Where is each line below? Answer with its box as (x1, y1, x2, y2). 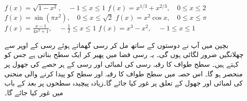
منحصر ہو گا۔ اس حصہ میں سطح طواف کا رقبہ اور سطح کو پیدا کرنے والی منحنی (4, 68, 243, 78)
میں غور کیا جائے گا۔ (4, 87, 63, 97)
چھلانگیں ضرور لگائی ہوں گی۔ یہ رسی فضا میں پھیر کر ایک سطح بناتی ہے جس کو (4, 49, 244, 59)
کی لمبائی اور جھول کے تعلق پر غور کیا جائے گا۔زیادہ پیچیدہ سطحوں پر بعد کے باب (4, 78, 243, 88)
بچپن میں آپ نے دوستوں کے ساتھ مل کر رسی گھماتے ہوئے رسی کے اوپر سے (4, 40, 228, 50)
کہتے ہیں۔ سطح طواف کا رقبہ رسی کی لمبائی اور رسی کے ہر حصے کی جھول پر (4, 58, 239, 69)
